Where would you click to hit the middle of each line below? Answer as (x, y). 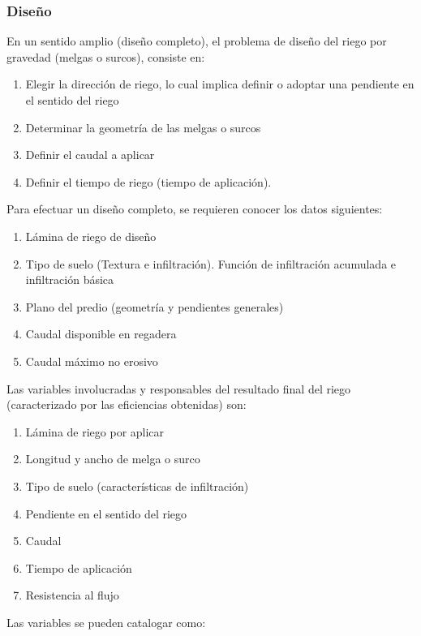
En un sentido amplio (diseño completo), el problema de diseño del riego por (197, 41)
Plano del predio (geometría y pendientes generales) (155, 306)
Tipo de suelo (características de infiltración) (137, 486)
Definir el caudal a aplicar (90, 155)
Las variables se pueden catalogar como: (106, 622)
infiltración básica (70, 279)
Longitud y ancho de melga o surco (113, 459)
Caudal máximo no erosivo (92, 361)
